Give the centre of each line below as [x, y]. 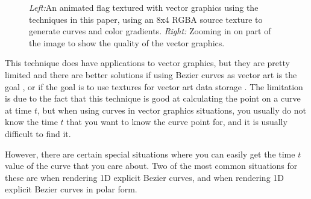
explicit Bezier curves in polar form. [71, 189]
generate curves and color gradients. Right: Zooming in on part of [150, 31]
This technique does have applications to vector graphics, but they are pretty [147, 63]
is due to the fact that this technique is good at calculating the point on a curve [153, 98]
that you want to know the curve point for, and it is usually [177, 122]
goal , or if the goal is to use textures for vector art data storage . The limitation [154, 86]
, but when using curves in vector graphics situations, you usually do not [172, 110]
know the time [31, 122]
